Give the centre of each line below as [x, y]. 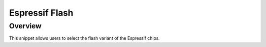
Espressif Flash [41, 13]
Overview [25, 26]
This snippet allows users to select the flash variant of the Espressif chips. [84, 38]
